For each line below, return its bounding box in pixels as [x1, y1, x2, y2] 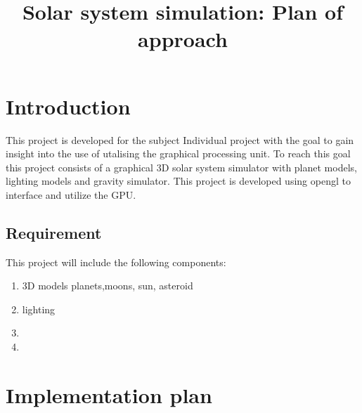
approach [138, 25, 228, 53]
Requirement [6, 221, 102, 243]
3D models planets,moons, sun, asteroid [22, 278, 193, 293]
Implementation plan [6, 380, 212, 409]
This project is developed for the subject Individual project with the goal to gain [6, 132, 354, 147]
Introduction [6, 91, 131, 120]
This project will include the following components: [6, 254, 226, 269]
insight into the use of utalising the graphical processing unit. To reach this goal [6, 146, 351, 161]
